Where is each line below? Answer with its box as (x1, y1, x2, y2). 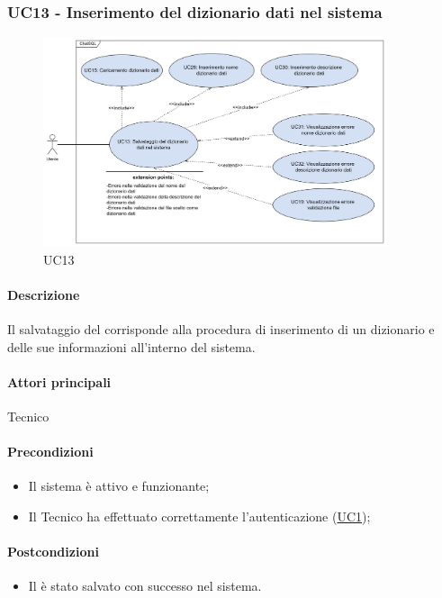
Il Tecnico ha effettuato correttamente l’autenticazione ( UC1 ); (28, 507, 371, 526)
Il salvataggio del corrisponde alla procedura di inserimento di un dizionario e (7, 320, 435, 339)
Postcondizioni (7, 542, 99, 561)
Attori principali (7, 372, 112, 391)
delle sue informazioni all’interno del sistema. (7, 337, 256, 356)
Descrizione (7, 285, 80, 304)
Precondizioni (7, 442, 94, 461)
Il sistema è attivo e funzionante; (28, 476, 210, 495)
